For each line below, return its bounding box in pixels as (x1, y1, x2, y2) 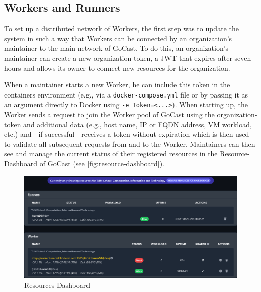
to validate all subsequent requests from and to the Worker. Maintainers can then (4, 138, 255, 149)
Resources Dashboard (24, 280, 90, 290)
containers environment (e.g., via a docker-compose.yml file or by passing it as (4, 89, 248, 100)
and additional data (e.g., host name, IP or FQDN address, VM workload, (23, 119, 252, 129)
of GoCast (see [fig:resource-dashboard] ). (39, 158, 164, 169)
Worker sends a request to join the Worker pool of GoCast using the (4, 109, 215, 120)
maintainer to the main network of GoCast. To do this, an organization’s (4, 43, 229, 53)
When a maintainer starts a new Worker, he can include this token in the (4, 79, 230, 90)
